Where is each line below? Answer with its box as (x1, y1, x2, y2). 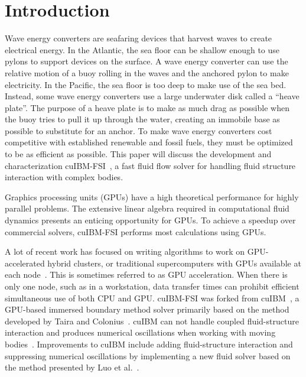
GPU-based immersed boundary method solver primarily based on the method (5, 303, 289, 316)
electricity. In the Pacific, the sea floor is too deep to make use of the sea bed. (5, 78, 287, 90)
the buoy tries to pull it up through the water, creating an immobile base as (5, 113, 280, 125)
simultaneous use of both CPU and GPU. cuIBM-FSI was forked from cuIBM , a (5, 291, 300, 304)
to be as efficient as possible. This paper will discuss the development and (5, 148, 272, 160)
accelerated (5, 256, 45, 269)
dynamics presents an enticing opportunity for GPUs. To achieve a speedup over (5, 214, 296, 226)
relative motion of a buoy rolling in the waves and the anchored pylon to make (5, 66, 289, 79)
